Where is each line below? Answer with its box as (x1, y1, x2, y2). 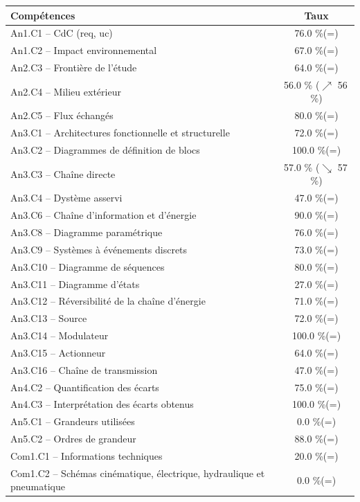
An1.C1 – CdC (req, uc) (10, 26, 113, 40)
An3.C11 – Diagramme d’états (10, 276, 140, 291)
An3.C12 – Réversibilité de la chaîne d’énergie (10, 294, 206, 308)
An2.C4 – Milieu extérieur (10, 84, 121, 98)
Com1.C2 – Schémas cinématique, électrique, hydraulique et (10, 465, 265, 480)
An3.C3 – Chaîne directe (10, 166, 116, 181)
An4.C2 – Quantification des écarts (10, 379, 159, 394)
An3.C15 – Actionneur (10, 345, 106, 359)
